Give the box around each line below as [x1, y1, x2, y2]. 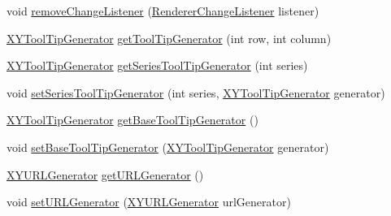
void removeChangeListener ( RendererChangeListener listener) [7, 2, 319, 19]
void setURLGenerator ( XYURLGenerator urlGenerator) [7, 193, 291, 210]
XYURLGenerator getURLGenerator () [7, 166, 204, 183]
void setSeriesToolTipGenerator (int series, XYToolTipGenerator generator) [7, 84, 385, 101]
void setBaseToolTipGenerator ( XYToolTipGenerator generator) [7, 138, 329, 155]
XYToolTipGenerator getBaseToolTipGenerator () [7, 111, 258, 128]
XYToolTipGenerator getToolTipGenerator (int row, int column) [7, 29, 332, 46]
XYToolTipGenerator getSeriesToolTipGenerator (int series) [7, 57, 308, 74]
